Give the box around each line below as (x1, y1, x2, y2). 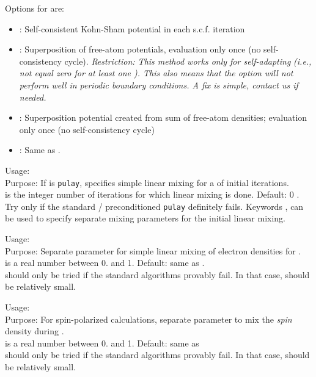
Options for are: (5, 2, 65, 14)
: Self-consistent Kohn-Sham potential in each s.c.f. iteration (19, 22, 245, 35)
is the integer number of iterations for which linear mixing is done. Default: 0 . (5, 188, 299, 201)
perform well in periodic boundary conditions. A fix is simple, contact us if (19, 78, 298, 91)
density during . (5, 325, 64, 337)
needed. (19, 90, 46, 103)
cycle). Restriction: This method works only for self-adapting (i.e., (64, 54, 312, 67)
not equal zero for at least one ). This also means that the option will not (19, 66, 293, 79)
